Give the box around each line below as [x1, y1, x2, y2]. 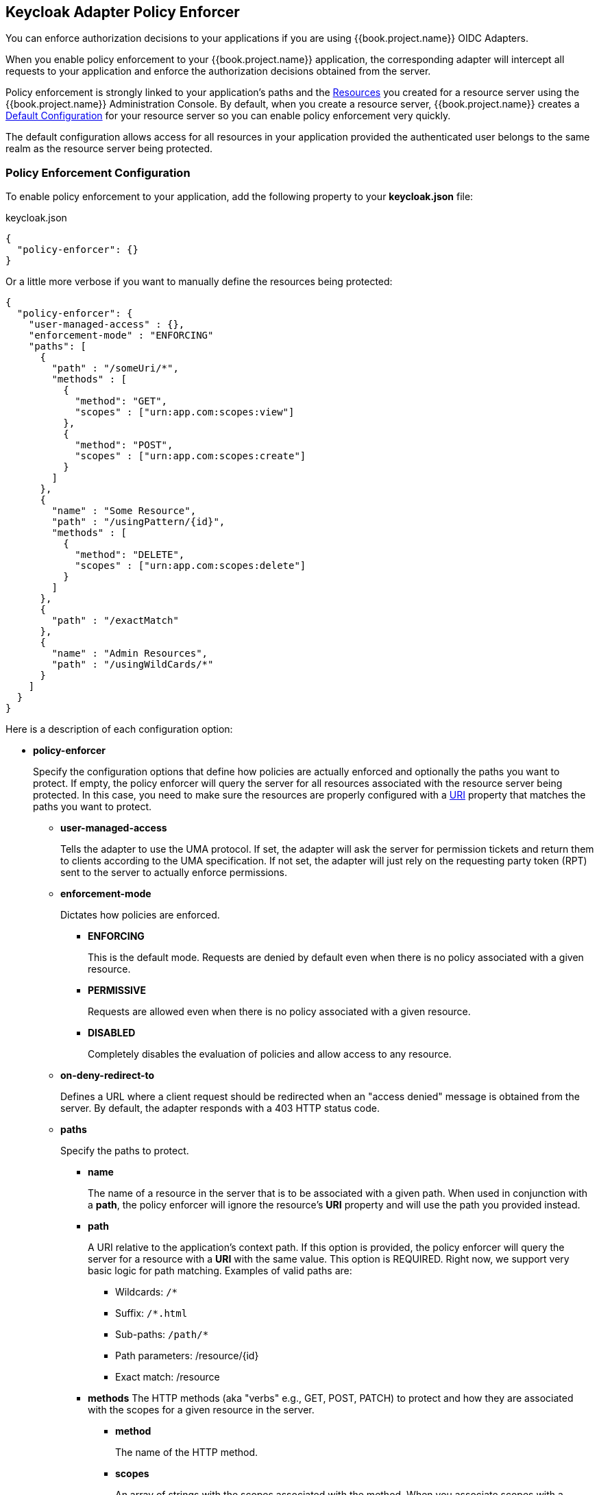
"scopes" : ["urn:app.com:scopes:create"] [75, 450, 306, 462]
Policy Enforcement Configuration [5, 165, 191, 180]
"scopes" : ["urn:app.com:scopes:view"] [75, 406, 295, 418]
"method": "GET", [75, 396, 168, 407]
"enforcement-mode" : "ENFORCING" [28, 330, 214, 341]
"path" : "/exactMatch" [51, 615, 179, 627]
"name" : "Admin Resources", [51, 648, 208, 659]
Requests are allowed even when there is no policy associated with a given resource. [88, 1006, 471, 1018]
